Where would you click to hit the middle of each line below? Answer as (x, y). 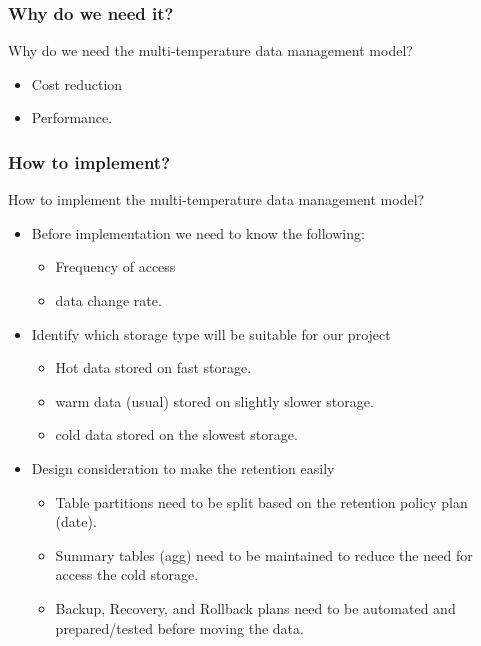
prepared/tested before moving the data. (179, 627)
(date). (76, 521)
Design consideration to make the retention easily (183, 467)
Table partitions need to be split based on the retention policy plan (261, 501)
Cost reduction (77, 83)
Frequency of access (115, 266)
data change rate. (108, 300)
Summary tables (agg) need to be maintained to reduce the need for (264, 554)
